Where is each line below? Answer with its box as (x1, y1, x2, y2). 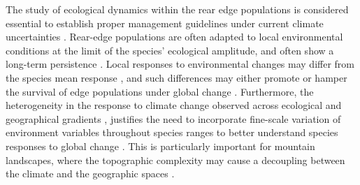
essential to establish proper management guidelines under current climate (6, 15, 324, 30)
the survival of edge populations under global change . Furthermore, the (6, 84, 314, 98)
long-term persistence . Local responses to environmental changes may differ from (6, 57, 355, 71)
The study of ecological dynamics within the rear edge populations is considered (6, 2, 349, 16)
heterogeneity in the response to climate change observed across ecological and (6, 98, 342, 112)
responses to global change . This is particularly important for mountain (6, 138, 315, 153)
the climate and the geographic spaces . (6, 166, 175, 181)
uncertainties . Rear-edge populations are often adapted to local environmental (6, 29, 343, 44)
